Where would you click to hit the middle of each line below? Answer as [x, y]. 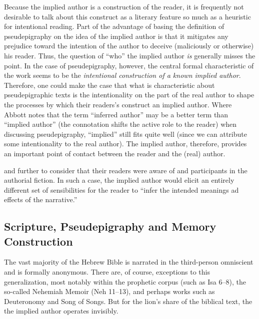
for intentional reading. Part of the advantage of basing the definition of [114, 26]
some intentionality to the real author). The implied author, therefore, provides [125, 144]
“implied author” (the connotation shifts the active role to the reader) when [120, 124]
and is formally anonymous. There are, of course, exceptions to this [107, 272]
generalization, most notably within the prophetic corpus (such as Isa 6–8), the [125, 281]
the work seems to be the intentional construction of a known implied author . [122, 75]
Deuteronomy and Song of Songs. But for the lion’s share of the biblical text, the [128, 301]
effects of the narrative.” [41, 199]
